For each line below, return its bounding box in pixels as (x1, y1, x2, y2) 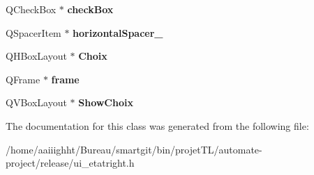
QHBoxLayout (6, 49, 67, 63)
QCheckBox (6, 2, 57, 16)
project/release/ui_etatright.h (6, 156, 135, 170)
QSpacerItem (6, 25, 61, 40)
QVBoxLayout (6, 95, 67, 110)
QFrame (6, 72, 40, 86)
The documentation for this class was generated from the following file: (6, 118, 309, 133)
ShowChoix (78, 95, 133, 110)
